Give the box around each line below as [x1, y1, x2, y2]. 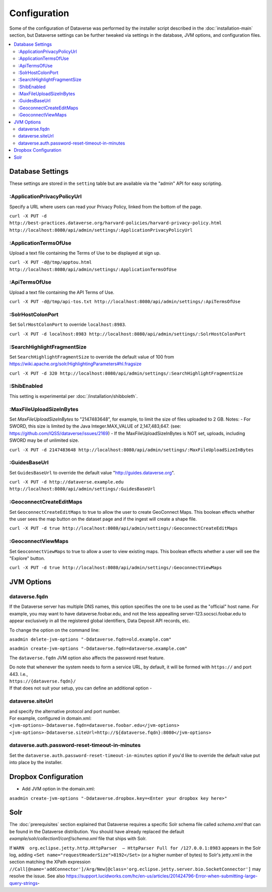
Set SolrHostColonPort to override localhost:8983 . [9, 321, 126, 327]
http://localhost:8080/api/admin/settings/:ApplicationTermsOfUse [9, 266, 177, 272]
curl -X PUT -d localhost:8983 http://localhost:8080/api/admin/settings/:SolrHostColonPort [9, 331, 246, 337]
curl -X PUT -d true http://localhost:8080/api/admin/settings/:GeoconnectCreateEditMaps [9, 525, 238, 531]
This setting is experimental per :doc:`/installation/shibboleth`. [9, 393, 138, 399]
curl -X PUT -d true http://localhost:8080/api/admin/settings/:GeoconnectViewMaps [9, 565, 222, 571]
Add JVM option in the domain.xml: [22, 786, 95, 792]
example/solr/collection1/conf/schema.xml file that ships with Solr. [9, 836, 147, 842]
